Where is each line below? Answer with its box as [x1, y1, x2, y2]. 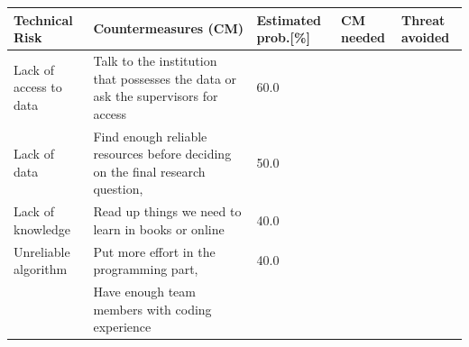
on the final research [93, 161, 206, 180]
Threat [401, 10, 446, 29]
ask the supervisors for [93, 87, 218, 105]
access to [14, 78, 62, 96]
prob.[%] [256, 28, 310, 47]
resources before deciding [93, 144, 232, 163]
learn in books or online [93, 219, 225, 238]
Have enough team [93, 282, 196, 301]
